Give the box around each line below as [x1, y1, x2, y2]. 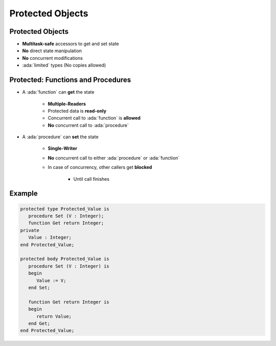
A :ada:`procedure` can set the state [22, 134, 99, 140]
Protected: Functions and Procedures [9, 76, 131, 84]
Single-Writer [48, 145, 78, 152]
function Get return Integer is [28, 299, 109, 305]
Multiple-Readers [48, 100, 86, 107]
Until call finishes [73, 176, 110, 182]
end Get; [28, 320, 51, 326]
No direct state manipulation [22, 48, 82, 54]
